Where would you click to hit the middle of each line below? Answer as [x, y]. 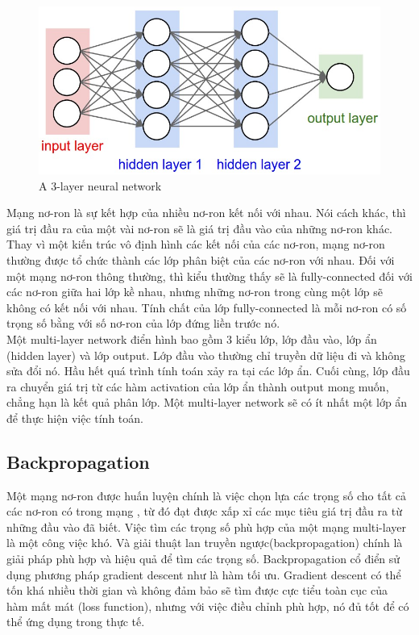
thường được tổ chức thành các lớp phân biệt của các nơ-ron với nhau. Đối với [201, 259]
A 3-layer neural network [100, 185]
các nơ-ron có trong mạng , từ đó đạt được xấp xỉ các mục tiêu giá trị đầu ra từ [204, 511]
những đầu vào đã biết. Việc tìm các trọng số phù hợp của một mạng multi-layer [206, 526]
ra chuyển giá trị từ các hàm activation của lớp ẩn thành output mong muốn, [198, 386]
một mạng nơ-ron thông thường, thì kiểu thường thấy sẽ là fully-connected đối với [209, 276]
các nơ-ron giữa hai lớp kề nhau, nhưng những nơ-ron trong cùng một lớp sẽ [195, 292]
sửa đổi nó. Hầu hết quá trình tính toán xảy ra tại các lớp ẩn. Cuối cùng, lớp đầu [208, 371]
